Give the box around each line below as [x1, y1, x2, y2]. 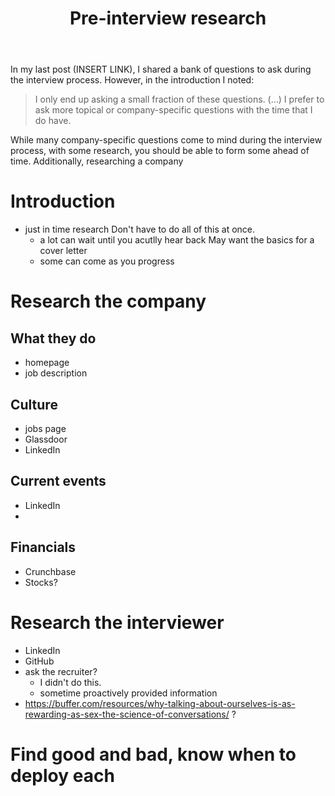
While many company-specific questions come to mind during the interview [10, 134, 323, 146]
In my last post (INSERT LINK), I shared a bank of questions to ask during [10, 63, 312, 76]
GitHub [24, 655, 55, 667]
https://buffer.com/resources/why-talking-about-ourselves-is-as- [24, 697, 296, 709]
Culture [10, 396, 58, 413]
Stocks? [24, 576, 58, 588]
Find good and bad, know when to [10, 743, 297, 766]
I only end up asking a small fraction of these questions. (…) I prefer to [34, 93, 325, 106]
